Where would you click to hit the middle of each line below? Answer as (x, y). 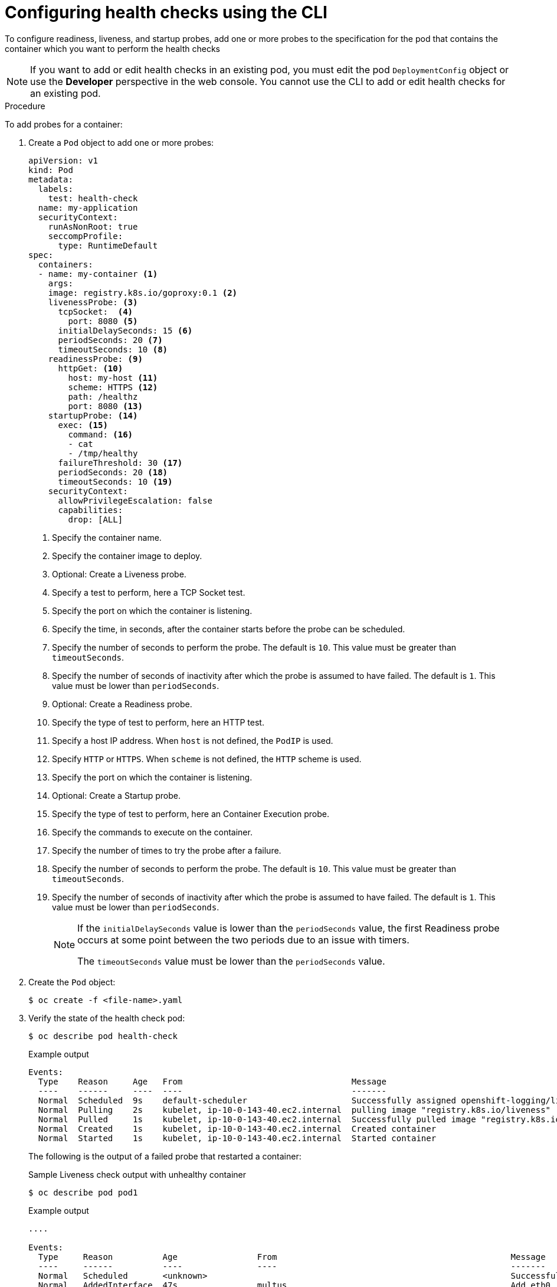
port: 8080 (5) (103, 321)
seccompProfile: (86, 236)
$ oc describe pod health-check (103, 1036)
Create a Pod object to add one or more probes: (121, 142)
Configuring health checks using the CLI (166, 12)
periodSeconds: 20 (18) (113, 472)
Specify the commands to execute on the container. (152, 832)
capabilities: (91, 510)
